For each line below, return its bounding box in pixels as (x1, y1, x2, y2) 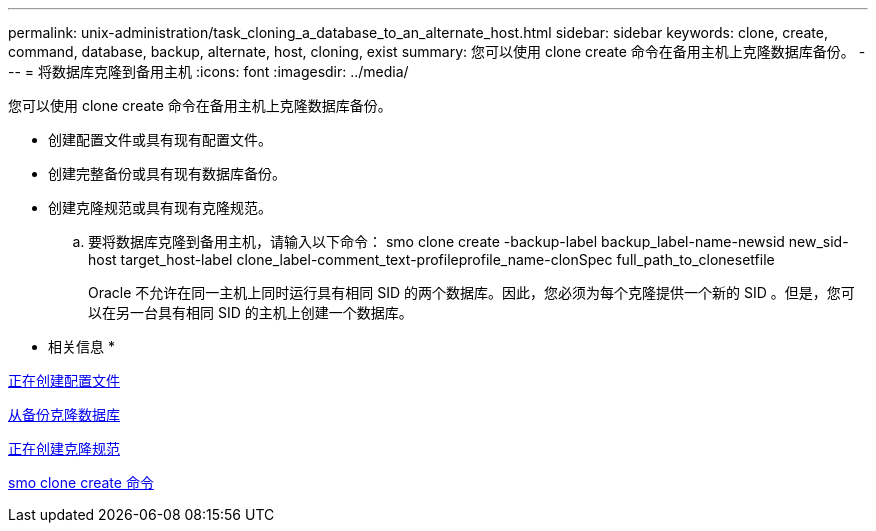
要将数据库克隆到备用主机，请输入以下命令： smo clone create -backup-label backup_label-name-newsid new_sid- (88, 233, 849, 250)
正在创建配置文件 (8, 372, 120, 389)
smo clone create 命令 (8, 474, 154, 491)
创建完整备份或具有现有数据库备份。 (48, 165, 286, 182)
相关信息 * (48, 338, 115, 355)
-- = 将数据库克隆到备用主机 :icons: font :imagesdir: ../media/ (8, 63, 409, 80)
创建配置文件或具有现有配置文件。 (48, 131, 272, 148)
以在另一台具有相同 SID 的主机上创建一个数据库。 (88, 304, 413, 321)
